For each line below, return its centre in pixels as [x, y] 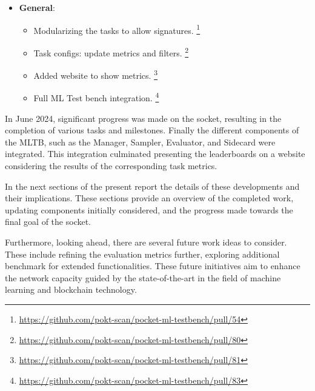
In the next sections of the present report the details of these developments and [152, 186]
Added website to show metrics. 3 [95, 74]
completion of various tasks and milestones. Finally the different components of [152, 130]
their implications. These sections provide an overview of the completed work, [149, 198]
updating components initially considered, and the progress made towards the [149, 209]
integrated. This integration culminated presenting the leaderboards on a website [155, 154]
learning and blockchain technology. [71, 289]
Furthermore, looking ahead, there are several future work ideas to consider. [146, 242]
